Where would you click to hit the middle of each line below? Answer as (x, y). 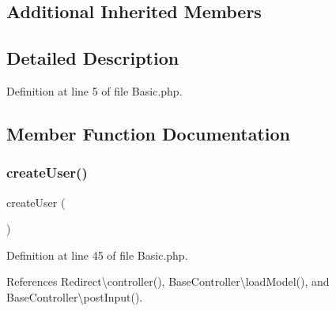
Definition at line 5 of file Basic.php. (94, 90)
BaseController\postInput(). (75, 296)
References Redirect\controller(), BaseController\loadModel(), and (168, 281)
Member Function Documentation (149, 133)
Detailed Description (93, 58)
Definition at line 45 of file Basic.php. (97, 255)
